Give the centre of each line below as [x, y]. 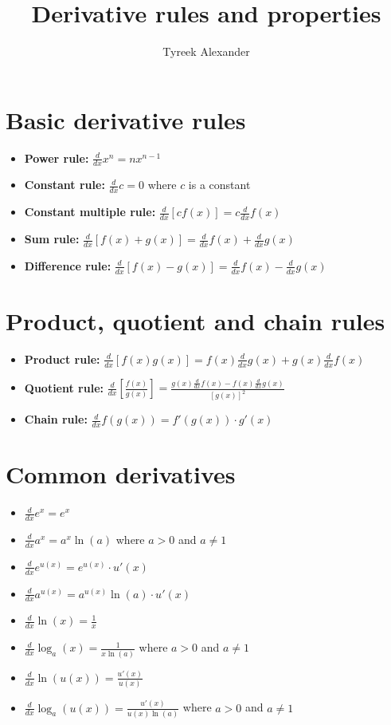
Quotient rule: [64, 387]
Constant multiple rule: [90, 212]
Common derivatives [121, 474]
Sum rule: [52, 239]
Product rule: [62, 359]
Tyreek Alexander [206, 51]
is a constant [219, 185]
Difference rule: [68, 265]
